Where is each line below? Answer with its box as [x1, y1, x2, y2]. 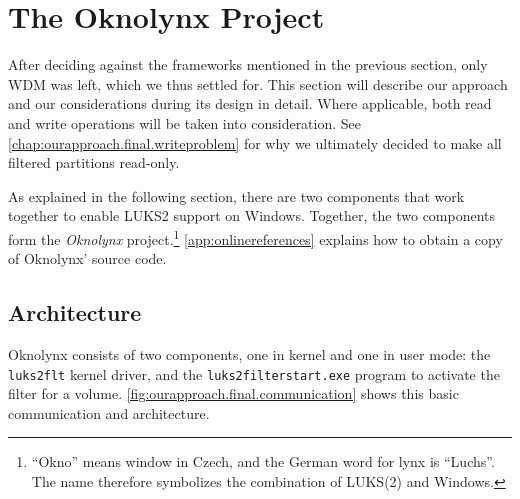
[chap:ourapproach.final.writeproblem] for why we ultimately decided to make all [8, 132, 502, 153]
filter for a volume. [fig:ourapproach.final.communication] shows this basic [8, 383, 459, 404]
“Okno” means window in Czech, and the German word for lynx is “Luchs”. [31, 451, 495, 472]
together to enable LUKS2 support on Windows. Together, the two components [8, 205, 496, 226]
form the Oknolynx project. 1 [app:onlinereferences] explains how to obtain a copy [8, 225, 503, 249]
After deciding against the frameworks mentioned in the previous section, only [8, 54, 488, 75]
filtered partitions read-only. [8, 152, 180, 173]
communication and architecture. [8, 402, 210, 423]
